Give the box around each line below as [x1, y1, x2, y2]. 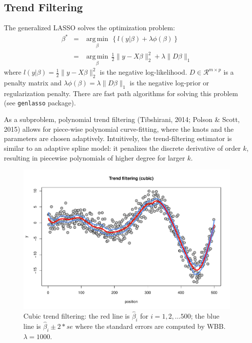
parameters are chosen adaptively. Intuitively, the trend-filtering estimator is [4, 133, 232, 143]
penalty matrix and [4, 78, 62, 88]
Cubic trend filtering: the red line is [23, 310, 130, 321]
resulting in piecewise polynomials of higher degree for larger [4, 152, 185, 162]
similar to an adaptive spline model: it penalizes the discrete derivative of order [4, 142, 241, 153]
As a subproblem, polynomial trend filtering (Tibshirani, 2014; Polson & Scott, [4, 114, 240, 124]
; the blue [191, 310, 219, 321]
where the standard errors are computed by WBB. [75, 321, 226, 331]
